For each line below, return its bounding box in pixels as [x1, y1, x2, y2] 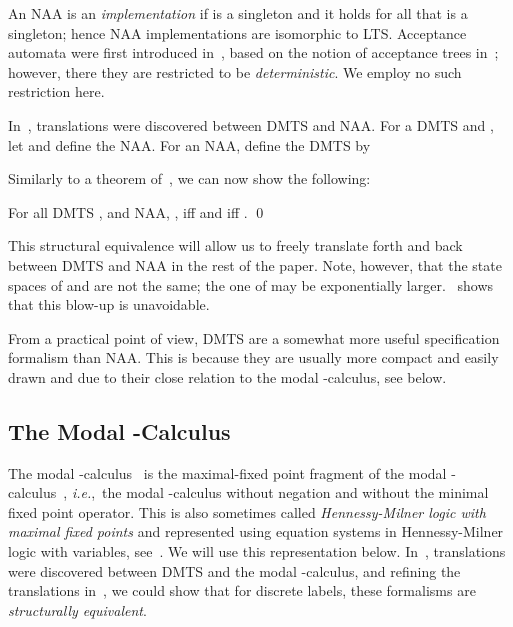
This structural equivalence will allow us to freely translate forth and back [8, 235, 463, 256]
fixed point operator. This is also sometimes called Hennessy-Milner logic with [8, 501, 486, 522]
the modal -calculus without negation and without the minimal [102, 482, 489, 503]
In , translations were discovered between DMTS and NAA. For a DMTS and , [8, 114, 494, 135]
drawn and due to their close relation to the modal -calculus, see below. [8, 366, 447, 387]
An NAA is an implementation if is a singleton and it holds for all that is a [8, 3, 468, 23]
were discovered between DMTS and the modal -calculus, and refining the [8, 560, 461, 581]
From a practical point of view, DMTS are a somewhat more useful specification [8, 327, 500, 348]
